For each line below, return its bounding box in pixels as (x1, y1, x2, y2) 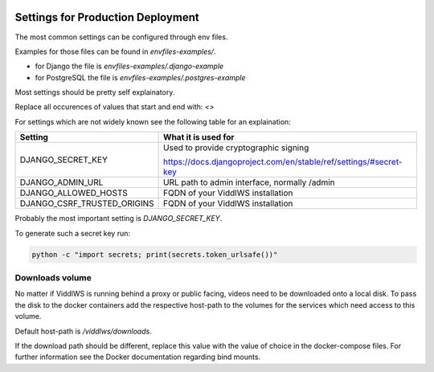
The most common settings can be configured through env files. (14, 32, 228, 42)
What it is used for (163, 132, 235, 143)
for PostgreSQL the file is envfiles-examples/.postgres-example (35, 72, 246, 82)
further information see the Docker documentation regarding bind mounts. (14, 352, 261, 362)
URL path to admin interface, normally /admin (163, 177, 335, 188)
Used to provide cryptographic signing (163, 142, 309, 153)
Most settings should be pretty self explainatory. (14, 88, 175, 97)
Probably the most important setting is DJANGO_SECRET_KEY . (14, 214, 223, 223)
